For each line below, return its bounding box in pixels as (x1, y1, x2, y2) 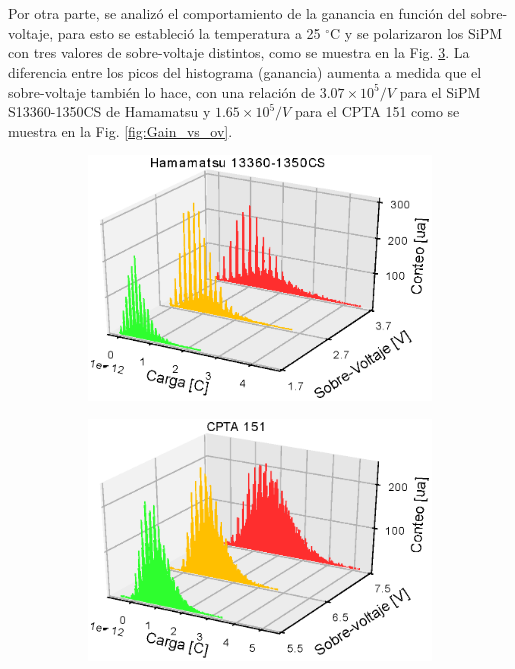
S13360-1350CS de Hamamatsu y (8, 101, 211, 122)
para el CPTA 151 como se (294, 101, 460, 122)
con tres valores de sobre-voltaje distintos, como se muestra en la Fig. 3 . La (8, 42, 470, 63)
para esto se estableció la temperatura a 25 (57, 22, 321, 43)
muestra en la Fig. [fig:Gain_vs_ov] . (8, 120, 233, 141)
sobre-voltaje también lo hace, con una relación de (8, 81, 315, 102)
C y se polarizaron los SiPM (330, 22, 503, 43)
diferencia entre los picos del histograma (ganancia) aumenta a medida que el (8, 61, 482, 82)
